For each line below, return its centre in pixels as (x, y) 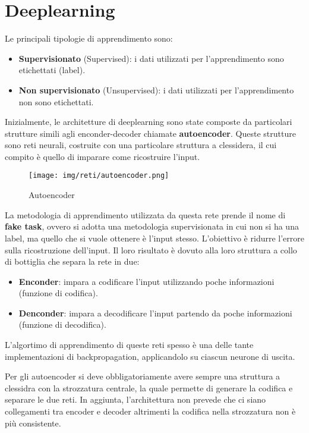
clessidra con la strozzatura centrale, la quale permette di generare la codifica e (149, 387)
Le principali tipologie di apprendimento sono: (89, 38)
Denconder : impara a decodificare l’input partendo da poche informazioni (155, 313)
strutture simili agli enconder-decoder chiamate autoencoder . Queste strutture (150, 133)
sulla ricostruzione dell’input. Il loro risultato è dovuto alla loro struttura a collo (151, 250)
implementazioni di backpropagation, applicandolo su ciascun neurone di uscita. (150, 356)
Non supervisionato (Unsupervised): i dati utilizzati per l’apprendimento (156, 90)
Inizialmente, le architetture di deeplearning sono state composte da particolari (149, 122)
